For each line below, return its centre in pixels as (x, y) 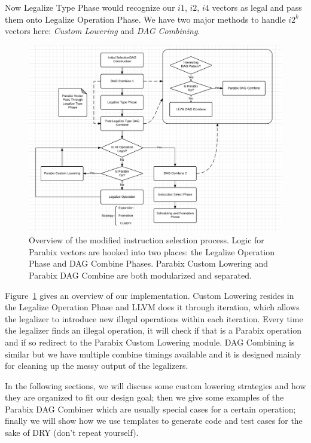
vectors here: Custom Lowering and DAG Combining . (103, 31)
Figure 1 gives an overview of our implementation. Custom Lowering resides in (150, 295)
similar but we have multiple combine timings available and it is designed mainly (153, 354)
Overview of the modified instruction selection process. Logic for (147, 240)
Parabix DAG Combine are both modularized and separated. (140, 275)
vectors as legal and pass (257, 7)
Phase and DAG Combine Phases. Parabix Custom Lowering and (149, 263)
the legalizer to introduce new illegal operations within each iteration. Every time (154, 318)
